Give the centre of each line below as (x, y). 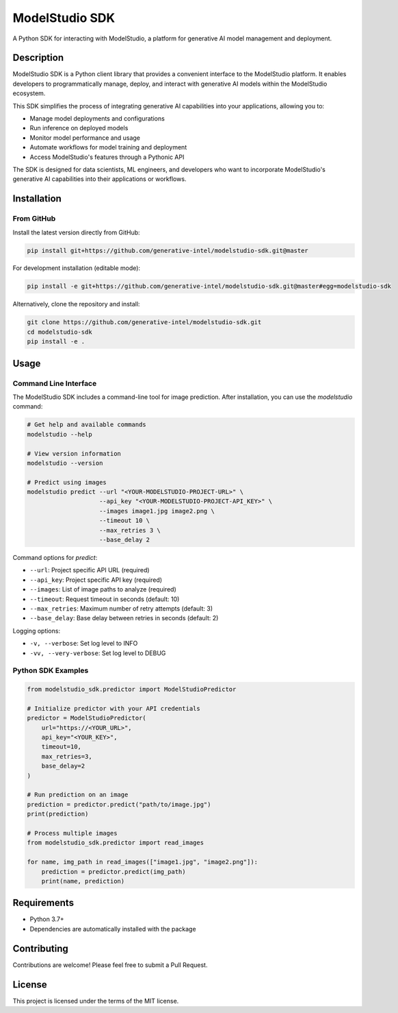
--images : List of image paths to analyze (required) (103, 589)
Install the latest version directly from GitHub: (76, 232)
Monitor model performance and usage (85, 138)
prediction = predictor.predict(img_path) (114, 871)
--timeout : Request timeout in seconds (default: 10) (105, 599)
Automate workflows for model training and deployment (108, 147)
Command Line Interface (55, 383)
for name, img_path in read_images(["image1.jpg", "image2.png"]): (143, 862)
